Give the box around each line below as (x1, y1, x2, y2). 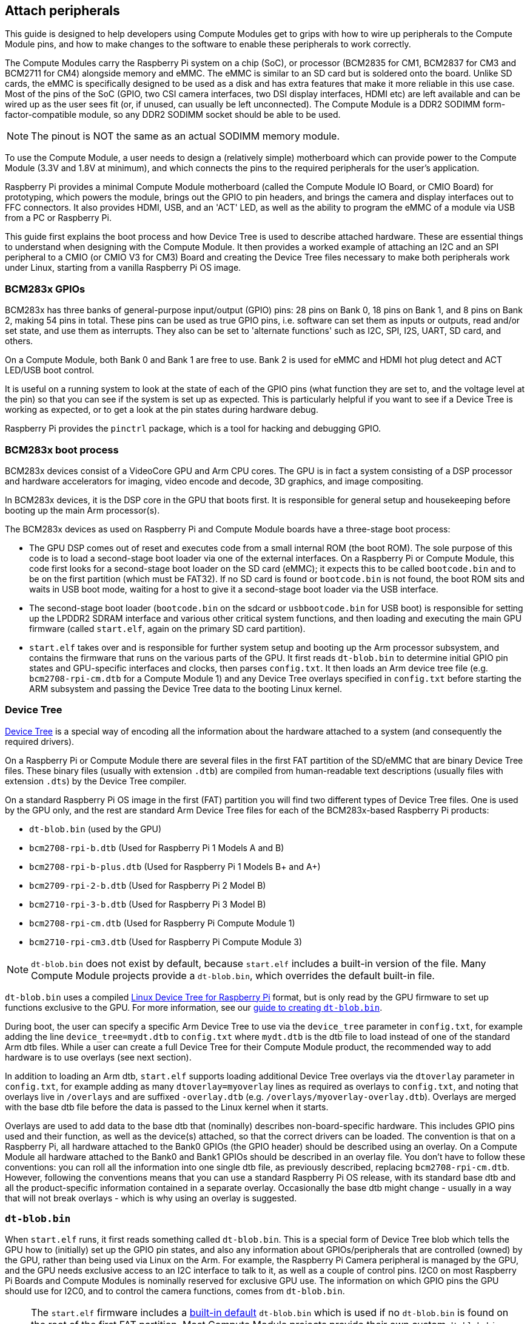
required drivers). (5, 736, 75, 747)
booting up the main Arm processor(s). (5, 504, 160, 515)
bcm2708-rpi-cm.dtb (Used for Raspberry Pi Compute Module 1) (29, 917, 295, 928)
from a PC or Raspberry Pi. (5, 212, 112, 223)
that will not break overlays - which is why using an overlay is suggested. (5, 1192, 297, 1203)
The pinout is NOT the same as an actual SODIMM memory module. (31, 130, 340, 143)
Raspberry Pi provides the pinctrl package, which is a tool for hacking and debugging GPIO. (5, 423, 381, 434)
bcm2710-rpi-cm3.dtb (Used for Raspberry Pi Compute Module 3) (29, 936, 303, 947)
